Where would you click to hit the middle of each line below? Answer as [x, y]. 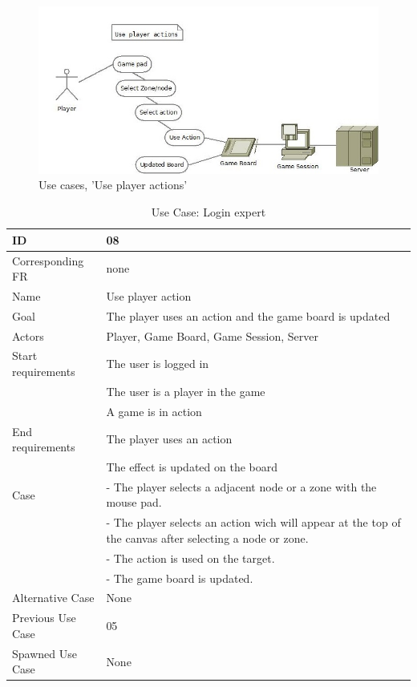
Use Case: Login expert [208, 212]
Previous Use [44, 618]
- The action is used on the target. [190, 558]
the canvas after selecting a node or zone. [207, 537]
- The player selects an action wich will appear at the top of [253, 522]
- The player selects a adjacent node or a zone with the [241, 486]
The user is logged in [158, 364]
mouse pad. [134, 502]
